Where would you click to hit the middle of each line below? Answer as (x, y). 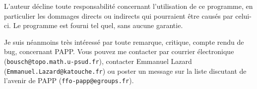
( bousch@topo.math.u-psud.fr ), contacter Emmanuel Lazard (98, 61)
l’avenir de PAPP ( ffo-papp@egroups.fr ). (69, 80)
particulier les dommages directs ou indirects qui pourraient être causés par (119, 15)
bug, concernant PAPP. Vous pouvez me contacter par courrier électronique (119, 51)
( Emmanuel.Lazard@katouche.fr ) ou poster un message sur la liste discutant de (125, 71)
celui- (243, 15)
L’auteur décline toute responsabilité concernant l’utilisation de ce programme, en (128, 6)
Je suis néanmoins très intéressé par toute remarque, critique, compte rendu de (124, 42)
